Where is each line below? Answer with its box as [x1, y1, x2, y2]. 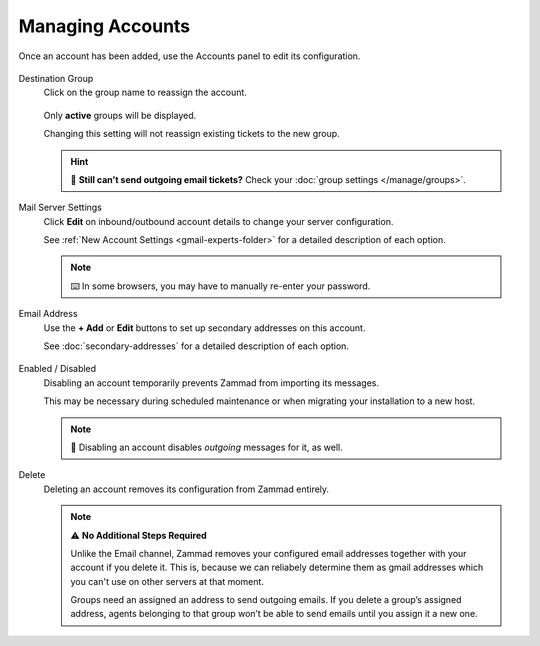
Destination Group [18, 72, 94, 84]
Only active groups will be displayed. [43, 109, 197, 121]
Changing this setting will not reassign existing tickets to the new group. [43, 128, 340, 140]
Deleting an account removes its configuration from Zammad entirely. [43, 483, 330, 495]
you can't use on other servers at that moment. [70, 575, 265, 587]
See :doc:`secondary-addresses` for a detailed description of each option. [43, 340, 350, 352]
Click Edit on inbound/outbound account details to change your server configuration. [43, 215, 394, 227]
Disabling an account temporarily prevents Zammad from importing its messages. [43, 376, 380, 389]
